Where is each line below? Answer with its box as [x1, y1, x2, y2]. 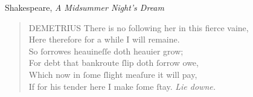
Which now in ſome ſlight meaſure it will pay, [28, 68, 197, 80]
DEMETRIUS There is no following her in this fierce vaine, [28, 21, 249, 34]
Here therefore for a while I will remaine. [28, 33, 180, 46]
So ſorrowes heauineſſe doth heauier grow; [28, 44, 184, 57]
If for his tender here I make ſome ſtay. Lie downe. [28, 80, 216, 92]
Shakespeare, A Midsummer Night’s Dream [5, 1, 164, 13]
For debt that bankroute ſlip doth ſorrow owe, [28, 56, 199, 69]
